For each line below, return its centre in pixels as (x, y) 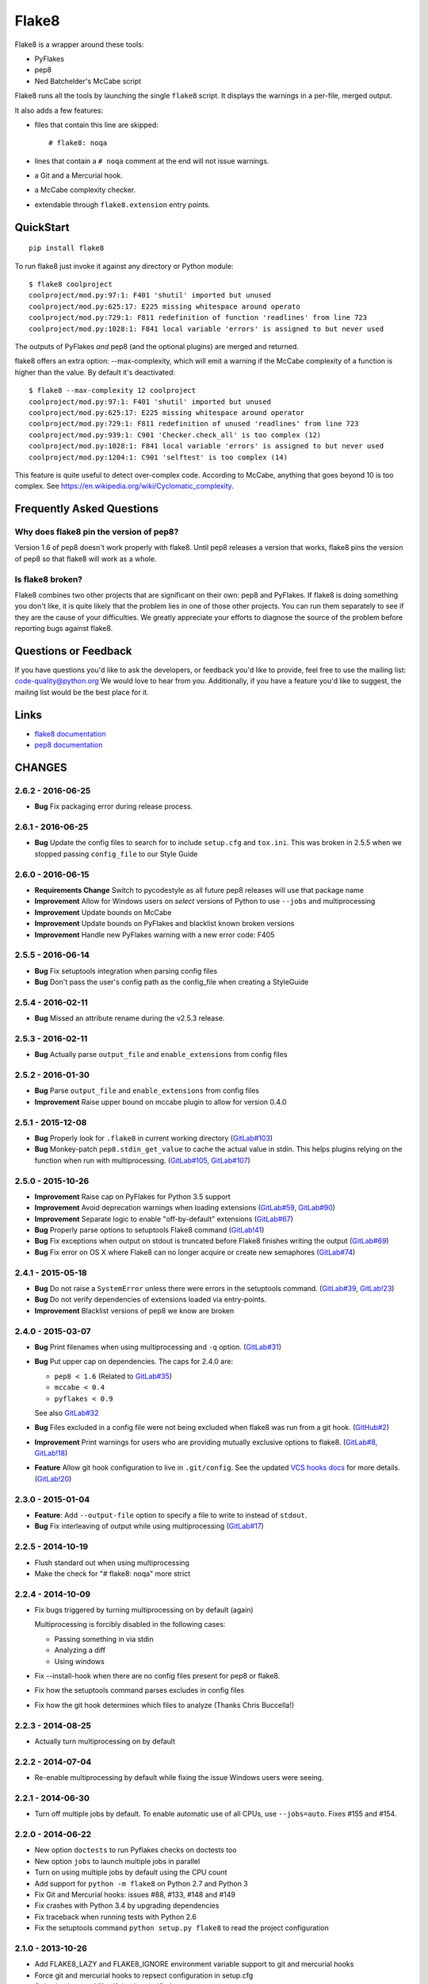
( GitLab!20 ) (53, 1478)
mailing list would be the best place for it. (82, 692)
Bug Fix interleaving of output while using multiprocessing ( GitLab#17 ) (149, 1526)
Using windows (79, 1661)
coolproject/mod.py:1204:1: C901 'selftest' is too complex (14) (159, 457)
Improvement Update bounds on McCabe (103, 912)
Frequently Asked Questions (87, 509)
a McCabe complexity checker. (85, 190)
